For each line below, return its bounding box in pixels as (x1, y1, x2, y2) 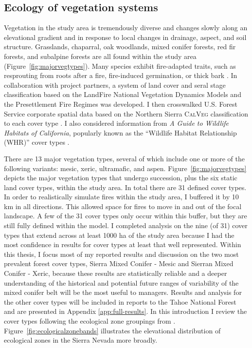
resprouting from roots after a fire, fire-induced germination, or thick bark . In (4, 70, 237, 80)
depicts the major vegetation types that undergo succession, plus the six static (4, 173, 237, 183)
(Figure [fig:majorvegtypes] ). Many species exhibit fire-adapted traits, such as (4, 60, 236, 71)
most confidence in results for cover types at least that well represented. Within (4, 239, 241, 250)
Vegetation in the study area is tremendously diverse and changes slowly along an (4, 22, 248, 33)
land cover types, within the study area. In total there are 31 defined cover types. (4, 182, 247, 192)
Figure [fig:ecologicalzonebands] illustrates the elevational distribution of (4, 325, 221, 335)
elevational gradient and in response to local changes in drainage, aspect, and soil (4, 32, 247, 42)
